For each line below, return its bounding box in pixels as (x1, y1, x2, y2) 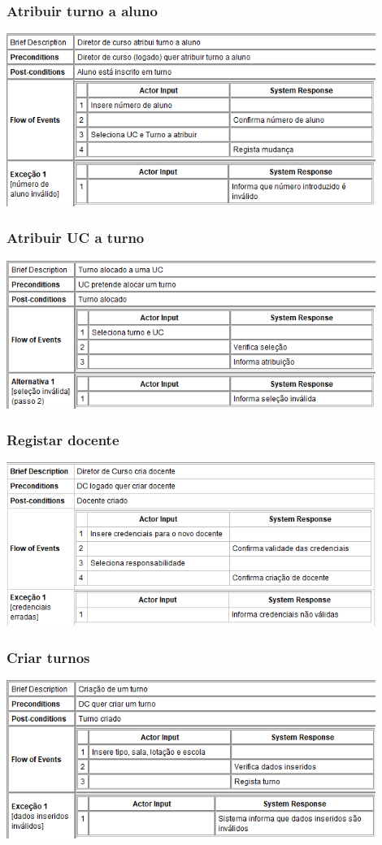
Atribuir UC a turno (7, 227, 145, 248)
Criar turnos (7, 647, 90, 667)
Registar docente (7, 430, 119, 450)
